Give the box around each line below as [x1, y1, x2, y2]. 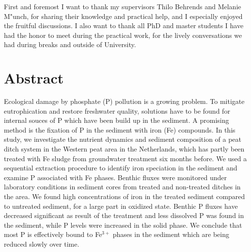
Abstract [4, 68, 64, 88]
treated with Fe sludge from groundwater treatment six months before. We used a [4, 153, 247, 163]
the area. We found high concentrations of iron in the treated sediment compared [4, 191, 245, 202]
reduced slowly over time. [4, 239, 79, 249]
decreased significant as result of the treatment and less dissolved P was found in [4, 210, 244, 220]
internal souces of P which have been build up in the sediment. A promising [4, 115, 229, 125]
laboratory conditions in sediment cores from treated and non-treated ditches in [4, 182, 241, 192]
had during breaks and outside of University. [4, 39, 136, 50]
